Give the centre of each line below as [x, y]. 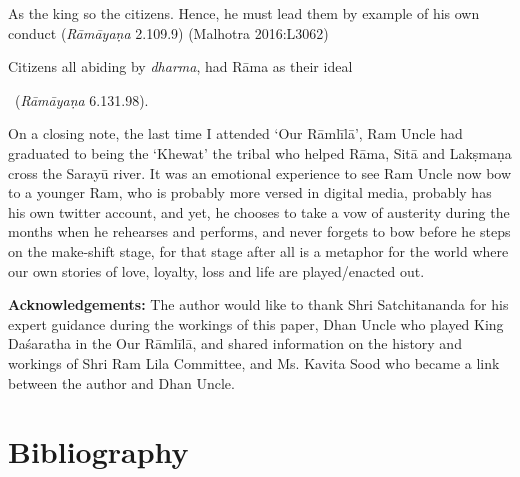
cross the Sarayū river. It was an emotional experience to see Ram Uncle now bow [260, 172]
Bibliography [98, 451]
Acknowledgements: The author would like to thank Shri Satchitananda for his [258, 304]
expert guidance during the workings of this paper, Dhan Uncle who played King [256, 323]
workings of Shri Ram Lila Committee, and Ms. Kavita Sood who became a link [254, 362]
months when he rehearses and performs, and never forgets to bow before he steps [259, 231]
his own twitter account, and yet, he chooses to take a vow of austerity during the [259, 211]
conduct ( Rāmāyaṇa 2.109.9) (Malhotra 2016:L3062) [168, 32]
